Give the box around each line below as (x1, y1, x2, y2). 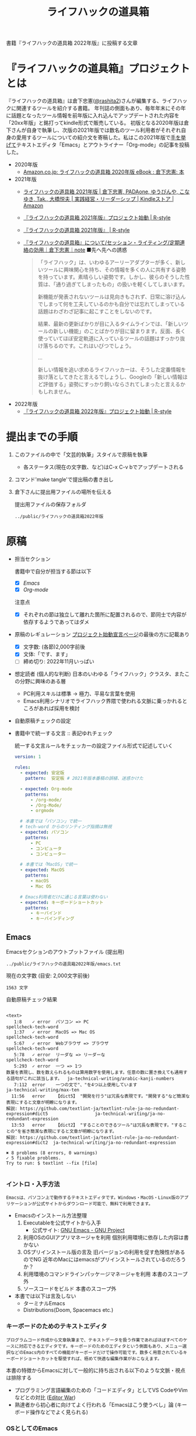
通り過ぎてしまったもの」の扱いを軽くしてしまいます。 (55, 281, 188, 288)
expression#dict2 (6, 1140, 48, 1145)
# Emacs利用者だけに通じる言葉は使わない (20, 894, 108, 900)
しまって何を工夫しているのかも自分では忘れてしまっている (43, 301, 185, 308)
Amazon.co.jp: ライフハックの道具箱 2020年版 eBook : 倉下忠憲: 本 (23, 168, 185, 176)
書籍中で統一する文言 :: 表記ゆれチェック (14, 730, 113, 737)
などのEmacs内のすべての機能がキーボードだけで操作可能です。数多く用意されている (10, 1349, 183, 1355)
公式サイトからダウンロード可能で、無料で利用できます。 (36, 1201, 153, 1207)
